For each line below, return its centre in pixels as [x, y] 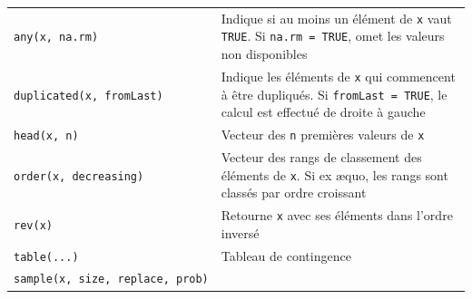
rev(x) [33, 225]
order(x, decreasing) [79, 176]
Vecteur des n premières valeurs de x [323, 135]
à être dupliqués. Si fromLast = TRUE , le [334, 94]
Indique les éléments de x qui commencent [338, 76]
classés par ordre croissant [294, 193]
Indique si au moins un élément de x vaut [336, 18]
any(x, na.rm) [56, 38]
